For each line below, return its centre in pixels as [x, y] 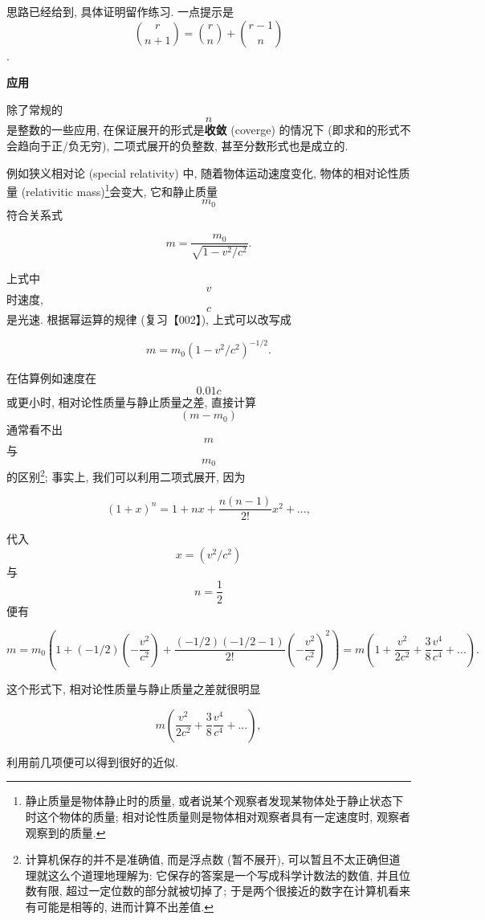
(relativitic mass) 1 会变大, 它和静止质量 [120, 190]
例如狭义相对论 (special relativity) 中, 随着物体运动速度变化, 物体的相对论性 [203, 172]
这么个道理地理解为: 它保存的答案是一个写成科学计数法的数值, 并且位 [229, 875]
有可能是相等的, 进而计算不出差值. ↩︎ [119, 906]
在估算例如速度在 [51, 378]
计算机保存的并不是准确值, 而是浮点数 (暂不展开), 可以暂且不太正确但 [207, 859]
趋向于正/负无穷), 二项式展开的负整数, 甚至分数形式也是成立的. [183, 145]
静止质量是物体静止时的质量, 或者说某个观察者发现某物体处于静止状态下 [214, 801]
